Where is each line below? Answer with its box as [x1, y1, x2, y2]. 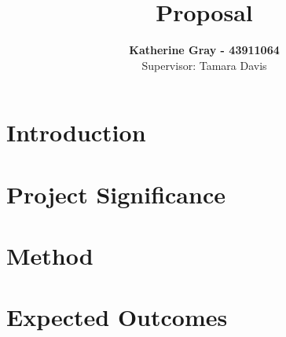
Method [6, 240, 93, 272]
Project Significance [6, 178, 225, 210]
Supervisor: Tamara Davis [141, 57, 267, 73]
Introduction [6, 116, 146, 148]
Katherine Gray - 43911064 [129, 42, 280, 58]
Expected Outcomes [6, 301, 228, 333]
